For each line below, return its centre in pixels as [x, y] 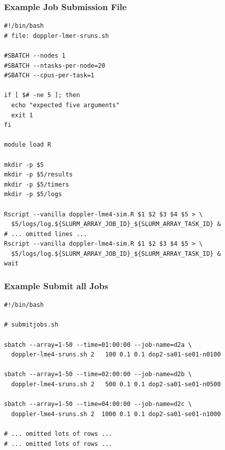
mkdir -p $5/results [39, 175]
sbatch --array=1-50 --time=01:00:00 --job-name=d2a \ [98, 345]
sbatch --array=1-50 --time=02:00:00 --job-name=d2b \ [98, 374]
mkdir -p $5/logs [33, 194]
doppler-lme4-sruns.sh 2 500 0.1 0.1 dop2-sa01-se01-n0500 [116, 385]
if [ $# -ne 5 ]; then [42, 95]
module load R [28, 145]
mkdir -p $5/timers [37, 184]
